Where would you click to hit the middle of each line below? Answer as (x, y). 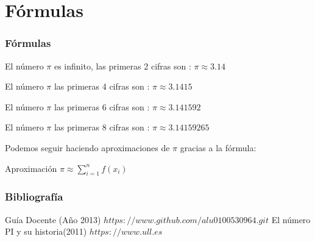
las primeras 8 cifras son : (102, 127)
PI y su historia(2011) (46, 231)
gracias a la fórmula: (218, 147)
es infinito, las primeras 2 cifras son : (122, 66)
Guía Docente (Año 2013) (53, 219)
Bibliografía (34, 197)
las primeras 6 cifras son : (102, 106)
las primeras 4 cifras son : (102, 86)
